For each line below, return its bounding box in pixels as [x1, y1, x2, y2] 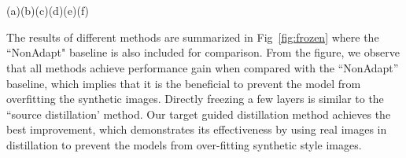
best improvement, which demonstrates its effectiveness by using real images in [6, 121, 387, 138]
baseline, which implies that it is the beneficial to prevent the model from [6, 75, 361, 91]
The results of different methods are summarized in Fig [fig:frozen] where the [6, 28, 379, 45]
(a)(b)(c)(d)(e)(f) [6, 2, 90, 19]
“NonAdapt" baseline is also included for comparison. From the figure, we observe [6, 44, 400, 61]
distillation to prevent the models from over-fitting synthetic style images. [6, 136, 362, 152]
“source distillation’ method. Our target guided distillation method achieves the [6, 105, 391, 122]
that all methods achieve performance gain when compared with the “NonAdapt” [6, 59, 399, 75]
